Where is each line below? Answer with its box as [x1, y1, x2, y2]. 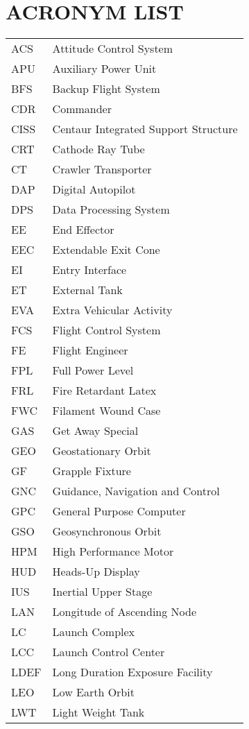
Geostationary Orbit [52, 443, 151, 459]
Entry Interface [52, 261, 127, 278]
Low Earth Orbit [52, 684, 135, 701]
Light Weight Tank [52, 704, 145, 721]
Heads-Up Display [52, 563, 140, 580]
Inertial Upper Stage [52, 583, 153, 600]
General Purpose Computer [52, 503, 186, 520]
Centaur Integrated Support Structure [52, 121, 238, 137]
